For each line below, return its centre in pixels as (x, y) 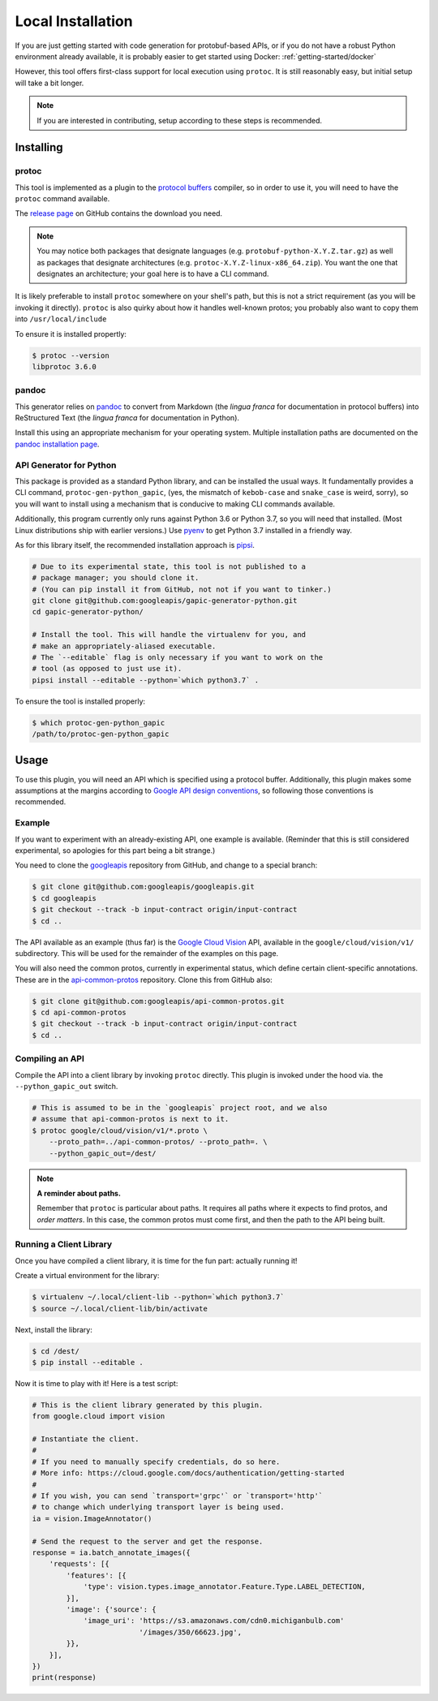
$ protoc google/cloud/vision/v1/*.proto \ (120, 1130)
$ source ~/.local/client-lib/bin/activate (120, 1308)
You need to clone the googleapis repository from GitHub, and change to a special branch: (166, 865)
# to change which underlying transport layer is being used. (158, 1507)
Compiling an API (50, 1059)
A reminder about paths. (79, 1193)
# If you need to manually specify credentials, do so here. (156, 1462)
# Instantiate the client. (86, 1439)
